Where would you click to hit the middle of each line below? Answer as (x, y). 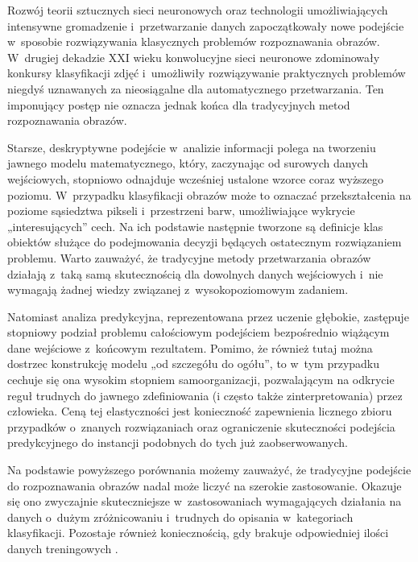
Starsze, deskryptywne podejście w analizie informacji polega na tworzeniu (192, 147)
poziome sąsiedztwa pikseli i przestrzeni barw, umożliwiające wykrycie (181, 211)
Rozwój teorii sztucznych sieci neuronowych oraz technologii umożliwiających (198, 10)
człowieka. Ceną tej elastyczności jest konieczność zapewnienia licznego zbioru (200, 411)
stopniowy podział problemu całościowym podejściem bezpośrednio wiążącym (199, 332)
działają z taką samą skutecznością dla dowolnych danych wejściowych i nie (195, 273)
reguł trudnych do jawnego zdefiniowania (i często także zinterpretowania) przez (205, 395)
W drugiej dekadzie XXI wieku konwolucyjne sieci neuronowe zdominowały (194, 57)
